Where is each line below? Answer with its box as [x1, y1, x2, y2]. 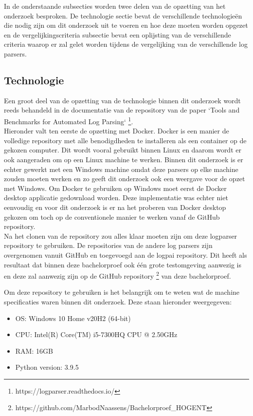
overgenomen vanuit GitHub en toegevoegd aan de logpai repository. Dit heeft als [4, 249, 247, 260]
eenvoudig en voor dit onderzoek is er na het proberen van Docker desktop [4, 202, 226, 212]
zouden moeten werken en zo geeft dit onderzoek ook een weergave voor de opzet [4, 173, 245, 184]
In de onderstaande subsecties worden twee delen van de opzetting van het [4, 1, 226, 11]
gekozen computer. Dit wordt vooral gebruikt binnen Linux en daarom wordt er [4, 145, 241, 155]
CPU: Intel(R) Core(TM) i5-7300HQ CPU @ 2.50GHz [15, 329, 178, 340]
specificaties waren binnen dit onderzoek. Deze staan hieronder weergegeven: [4, 296, 232, 306]
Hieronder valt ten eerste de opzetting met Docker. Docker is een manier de [4, 126, 229, 136]
